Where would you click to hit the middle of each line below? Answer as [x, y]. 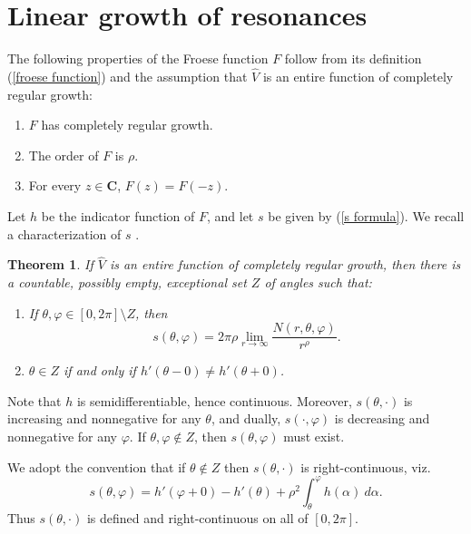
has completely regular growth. [127, 125]
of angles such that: [318, 282]
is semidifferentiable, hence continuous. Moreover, [214, 400]
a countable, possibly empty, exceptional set [127, 282]
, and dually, [246, 418]
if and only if [100, 370]
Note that [34, 400]
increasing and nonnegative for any [104, 418]
